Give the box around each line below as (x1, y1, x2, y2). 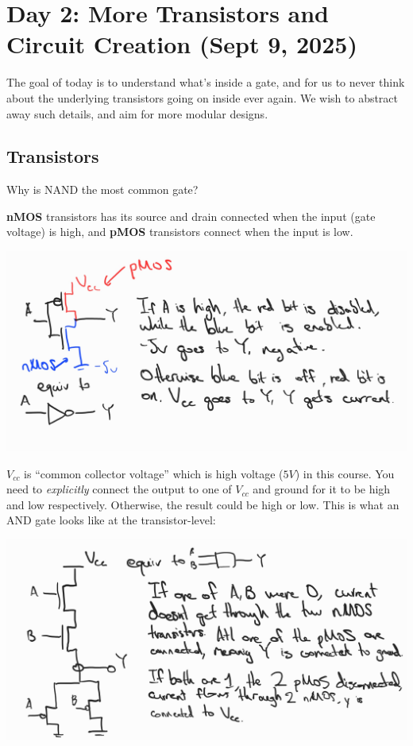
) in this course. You (295, 465, 395, 481)
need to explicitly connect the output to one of (6, 481, 232, 497)
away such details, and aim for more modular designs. (6, 105, 268, 122)
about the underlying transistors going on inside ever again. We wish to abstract (6, 89, 399, 106)
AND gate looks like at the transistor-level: (6, 512, 216, 528)
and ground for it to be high (253, 481, 391, 497)
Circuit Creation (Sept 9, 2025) (6, 28, 357, 60)
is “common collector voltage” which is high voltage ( (24, 465, 284, 481)
